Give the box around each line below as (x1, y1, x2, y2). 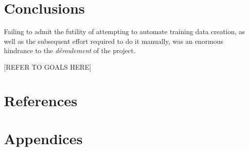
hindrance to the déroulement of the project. (4, 45, 136, 56)
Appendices (4, 129, 83, 149)
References (4, 90, 78, 110)
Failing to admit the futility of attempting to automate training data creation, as (4, 26, 245, 37)
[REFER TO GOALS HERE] (4, 61, 91, 72)
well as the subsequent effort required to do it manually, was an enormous (4, 36, 224, 46)
